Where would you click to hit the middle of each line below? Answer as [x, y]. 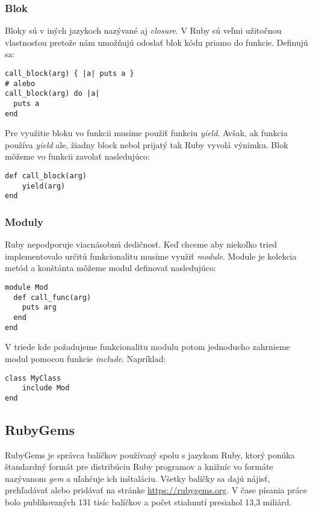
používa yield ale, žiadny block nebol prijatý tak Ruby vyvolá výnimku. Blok [147, 144]
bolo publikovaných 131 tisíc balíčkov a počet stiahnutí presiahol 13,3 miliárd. [148, 502]
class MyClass [33, 378]
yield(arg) [44, 186]
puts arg [39, 308]
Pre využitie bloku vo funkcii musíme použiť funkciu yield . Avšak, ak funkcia [146, 133]
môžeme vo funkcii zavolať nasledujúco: [77, 156]
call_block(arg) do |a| [52, 94]
